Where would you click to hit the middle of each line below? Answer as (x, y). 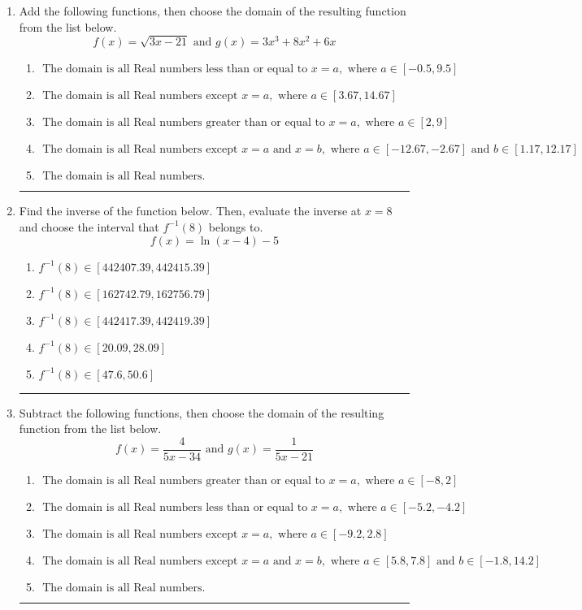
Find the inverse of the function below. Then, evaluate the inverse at (190, 211)
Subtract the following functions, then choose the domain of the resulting (202, 412)
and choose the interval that (89, 226)
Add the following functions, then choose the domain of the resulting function (213, 11)
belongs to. (236, 226)
